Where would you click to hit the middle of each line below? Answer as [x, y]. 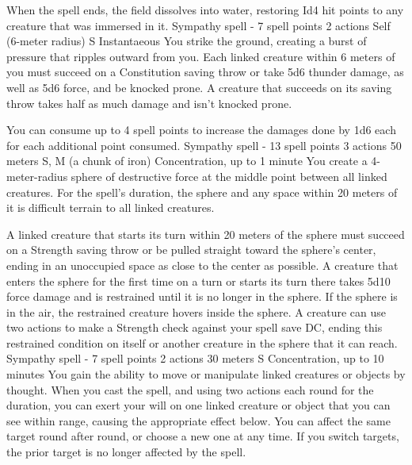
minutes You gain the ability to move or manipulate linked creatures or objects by [206, 374]
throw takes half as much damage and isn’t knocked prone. [149, 103]
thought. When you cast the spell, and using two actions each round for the [190, 389]
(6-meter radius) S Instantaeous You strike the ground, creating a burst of [187, 41]
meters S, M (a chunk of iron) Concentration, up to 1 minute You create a [187, 161]
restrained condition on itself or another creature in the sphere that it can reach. [202, 342]
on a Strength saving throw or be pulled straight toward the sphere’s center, [191, 250]
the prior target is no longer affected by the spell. [126, 452]
